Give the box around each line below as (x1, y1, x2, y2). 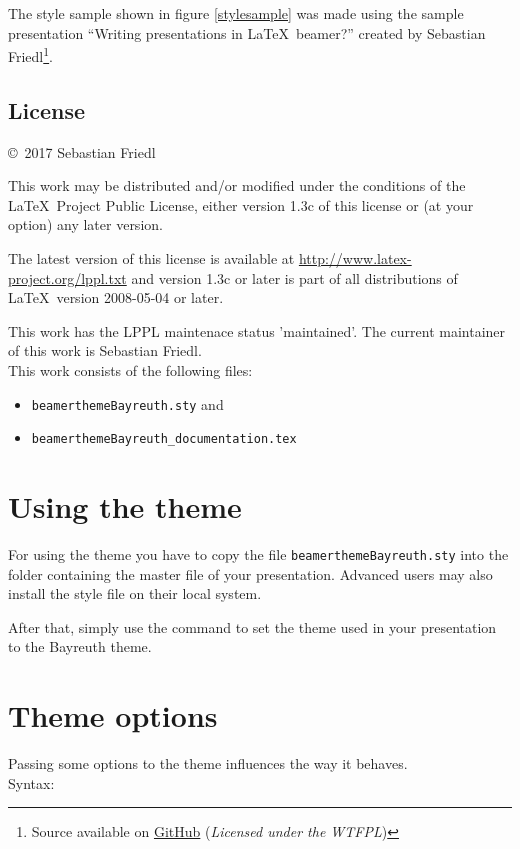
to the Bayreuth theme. (8, 636, 152, 657)
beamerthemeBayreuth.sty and (31, 393, 224, 414)
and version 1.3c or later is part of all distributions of (131, 267, 458, 288)
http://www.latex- (298, 248, 412, 269)
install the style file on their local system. (8, 583, 262, 604)
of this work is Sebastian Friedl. (8, 340, 202, 361)
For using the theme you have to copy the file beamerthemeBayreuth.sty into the (8, 544, 509, 565)
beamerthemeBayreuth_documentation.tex (31, 432, 297, 447)
